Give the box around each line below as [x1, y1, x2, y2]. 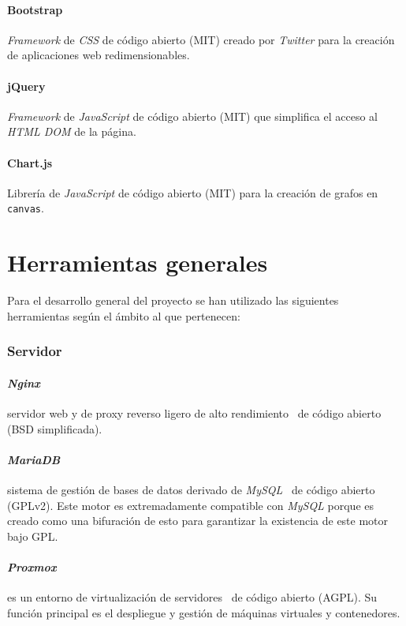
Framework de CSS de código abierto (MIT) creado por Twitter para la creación [7, 31, 395, 47]
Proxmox [7, 558, 57, 575]
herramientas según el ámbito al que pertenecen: [7, 307, 240, 324]
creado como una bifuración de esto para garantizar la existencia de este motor [7, 512, 389, 529]
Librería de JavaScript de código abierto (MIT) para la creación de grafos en [7, 184, 378, 201]
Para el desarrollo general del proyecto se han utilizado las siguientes [7, 292, 339, 309]
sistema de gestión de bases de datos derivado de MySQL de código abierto [7, 481, 375, 497]
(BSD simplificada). [7, 420, 102, 437]
